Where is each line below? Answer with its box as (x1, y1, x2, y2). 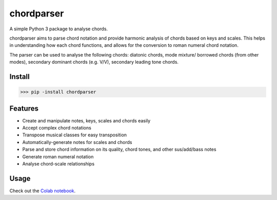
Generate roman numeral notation (22, 153, 94, 159)
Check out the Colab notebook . (9, 188, 76, 194)
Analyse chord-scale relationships (22, 160, 95, 167)
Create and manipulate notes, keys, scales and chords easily (22, 117, 151, 123)
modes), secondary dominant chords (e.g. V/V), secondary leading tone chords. (9, 59, 179, 65)
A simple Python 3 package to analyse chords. (9, 26, 108, 32)
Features (9, 104, 38, 113)
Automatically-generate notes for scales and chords (22, 139, 132, 145)
